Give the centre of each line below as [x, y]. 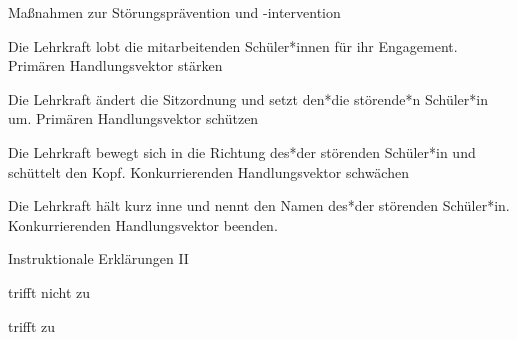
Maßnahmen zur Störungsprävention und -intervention [174, 12]
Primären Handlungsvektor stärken [115, 65]
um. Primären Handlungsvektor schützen [133, 118]
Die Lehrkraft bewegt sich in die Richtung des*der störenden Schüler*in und [242, 151]
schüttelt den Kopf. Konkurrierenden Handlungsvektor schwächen [208, 171]
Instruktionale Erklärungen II [98, 258]
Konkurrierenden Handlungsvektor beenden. [143, 224]
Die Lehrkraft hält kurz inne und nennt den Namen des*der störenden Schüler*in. [259, 205]
